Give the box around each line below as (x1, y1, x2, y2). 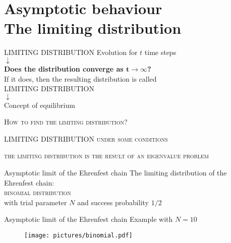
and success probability (77, 197, 149, 207)
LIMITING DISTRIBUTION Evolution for (4, 47, 138, 57)
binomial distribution (4, 187, 71, 198)
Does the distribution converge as (4, 63, 124, 74)
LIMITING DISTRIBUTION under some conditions (4, 133, 168, 144)
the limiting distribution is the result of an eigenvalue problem (4, 150, 209, 161)
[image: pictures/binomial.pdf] (24, 232, 133, 239)
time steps (144, 47, 177, 57)
